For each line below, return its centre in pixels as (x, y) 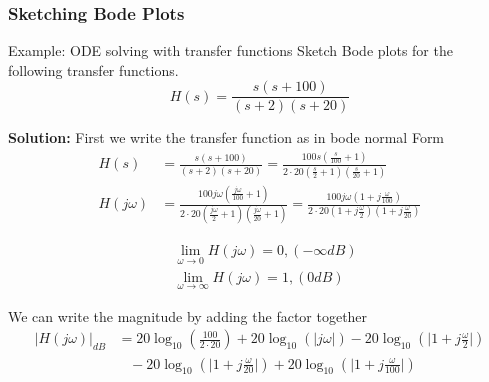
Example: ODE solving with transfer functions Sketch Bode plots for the (230, 50)
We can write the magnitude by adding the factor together (188, 315)
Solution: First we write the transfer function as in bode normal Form (226, 137)
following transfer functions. (93, 69)
